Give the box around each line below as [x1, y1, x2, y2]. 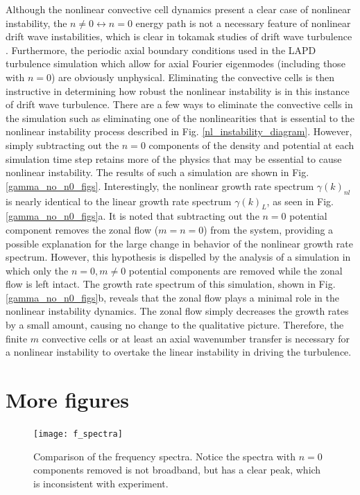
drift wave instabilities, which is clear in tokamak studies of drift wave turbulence [6, 29, 352, 44]
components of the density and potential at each [148, 137, 354, 152]
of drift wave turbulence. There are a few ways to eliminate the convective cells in [6, 97, 353, 112]
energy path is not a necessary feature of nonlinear [135, 15, 351, 30]
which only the [6, 263, 69, 277]
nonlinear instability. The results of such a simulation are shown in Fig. [6, 165, 309, 180]
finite [6, 331, 28, 345]
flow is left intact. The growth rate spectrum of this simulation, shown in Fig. [6, 277, 336, 291]
